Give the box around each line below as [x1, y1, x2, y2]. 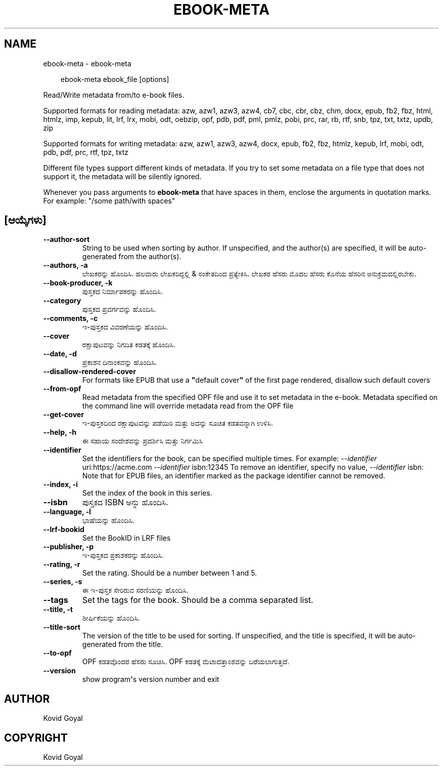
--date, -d [43, 349, 77, 358]
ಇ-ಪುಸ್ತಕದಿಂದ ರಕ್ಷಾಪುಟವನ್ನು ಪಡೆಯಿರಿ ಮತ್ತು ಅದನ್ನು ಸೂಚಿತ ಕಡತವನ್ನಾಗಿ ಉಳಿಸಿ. [82, 419, 273, 428]
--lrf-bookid [43, 525, 84, 534]
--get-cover [43, 410, 84, 419]
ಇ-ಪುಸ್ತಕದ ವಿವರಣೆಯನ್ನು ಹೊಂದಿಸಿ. [82, 322, 168, 332]
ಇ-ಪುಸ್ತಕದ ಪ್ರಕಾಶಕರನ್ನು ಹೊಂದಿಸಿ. [82, 551, 164, 560]
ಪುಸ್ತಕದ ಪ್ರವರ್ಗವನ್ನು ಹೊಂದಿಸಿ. [82, 305, 156, 314]
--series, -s [43, 577, 82, 586]
